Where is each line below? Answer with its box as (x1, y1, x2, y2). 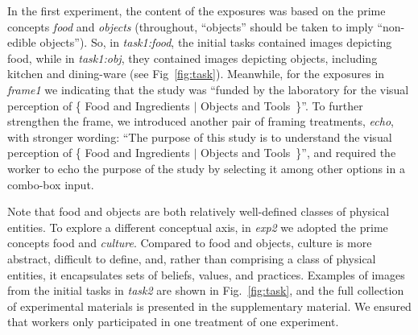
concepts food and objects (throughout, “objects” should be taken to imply (7, 18, 374, 35)
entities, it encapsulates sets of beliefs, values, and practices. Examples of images (7, 266, 405, 283)
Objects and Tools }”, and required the (200, 144, 396, 161)
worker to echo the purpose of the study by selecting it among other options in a (7, 159, 405, 176)
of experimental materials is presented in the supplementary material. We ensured (7, 297, 412, 314)
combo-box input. (7, 176, 94, 192)
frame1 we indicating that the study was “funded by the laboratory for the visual (7, 81, 409, 97)
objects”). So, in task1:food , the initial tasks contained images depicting (39, 34, 392, 51)
